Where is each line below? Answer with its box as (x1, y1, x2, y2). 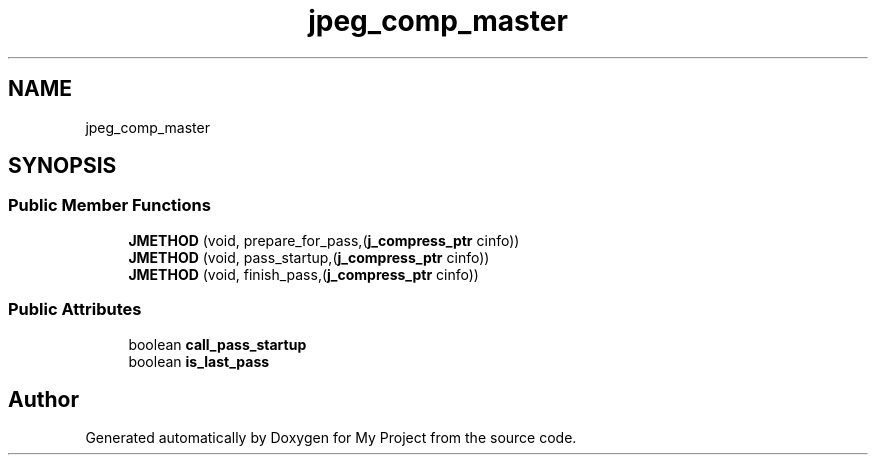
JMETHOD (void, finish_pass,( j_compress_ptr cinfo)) (128, 265, 479, 283)
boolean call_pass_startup (128, 335, 307, 353)
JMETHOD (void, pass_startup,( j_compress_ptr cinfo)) (128, 248, 490, 266)
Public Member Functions (8, 195, 211, 216)
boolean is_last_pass (128, 352, 270, 370)
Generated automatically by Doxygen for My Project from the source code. (85, 429, 577, 447)
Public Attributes (8, 299, 142, 320)
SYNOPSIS (8, 153, 117, 179)
